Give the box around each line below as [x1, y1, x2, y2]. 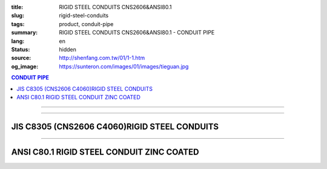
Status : [11, 45, 30, 53]
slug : [11, 12, 24, 19]
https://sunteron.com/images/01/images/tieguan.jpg [59, 62, 189, 70]
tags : [11, 20, 25, 27]
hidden [59, 45, 77, 53]
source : [11, 55, 31, 62]
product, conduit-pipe [59, 20, 114, 27]
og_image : [11, 62, 39, 70]
